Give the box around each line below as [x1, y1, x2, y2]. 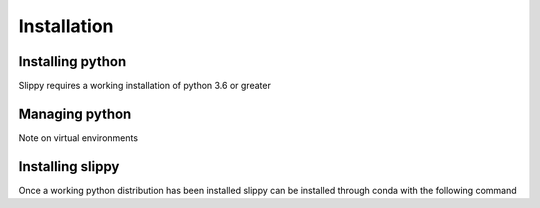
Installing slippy [18, 158, 120, 175]
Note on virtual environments [18, 131, 139, 144]
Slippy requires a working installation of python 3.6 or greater [18, 80, 272, 92]
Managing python [18, 105, 132, 122]
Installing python [18, 53, 127, 70]
